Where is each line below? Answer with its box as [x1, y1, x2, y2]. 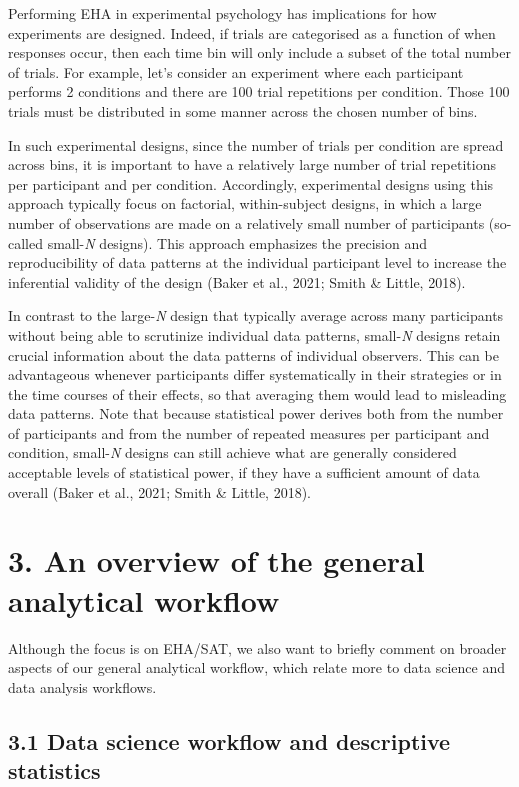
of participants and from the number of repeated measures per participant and [8, 422, 490, 443]
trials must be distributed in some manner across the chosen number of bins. [8, 100, 478, 121]
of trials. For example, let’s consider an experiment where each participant [8, 61, 464, 82]
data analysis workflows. [8, 676, 157, 697]
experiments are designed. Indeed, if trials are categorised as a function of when [8, 22, 496, 43]
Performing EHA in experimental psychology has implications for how [8, 3, 437, 23]
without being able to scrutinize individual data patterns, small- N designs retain [8, 324, 501, 345]
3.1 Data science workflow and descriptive [8, 725, 451, 756]
